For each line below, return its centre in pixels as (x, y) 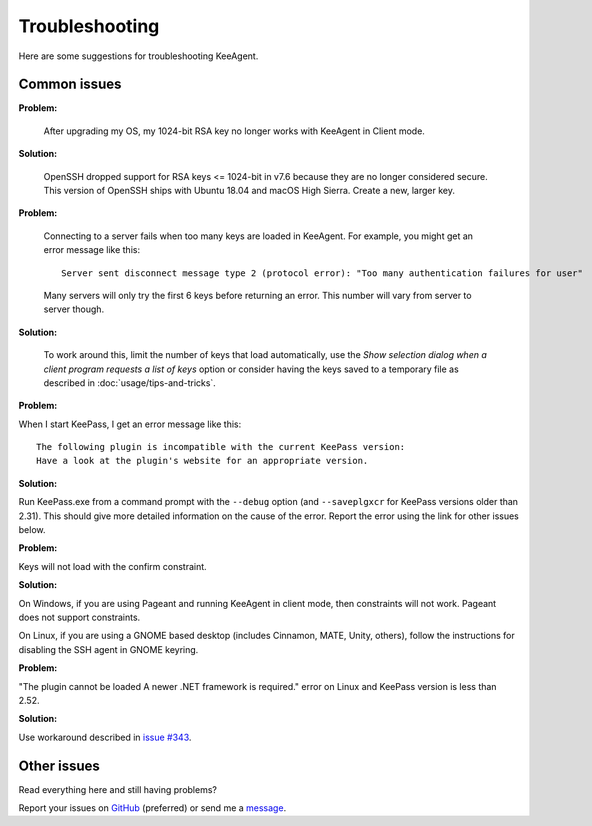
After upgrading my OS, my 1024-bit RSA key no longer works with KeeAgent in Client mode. (234, 131)
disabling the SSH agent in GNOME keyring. (108, 649)
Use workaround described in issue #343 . (105, 737)
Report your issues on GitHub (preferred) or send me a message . (152, 808)
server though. (74, 309)
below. (32, 530)
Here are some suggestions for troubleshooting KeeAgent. (138, 56)
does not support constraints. (79, 617)
